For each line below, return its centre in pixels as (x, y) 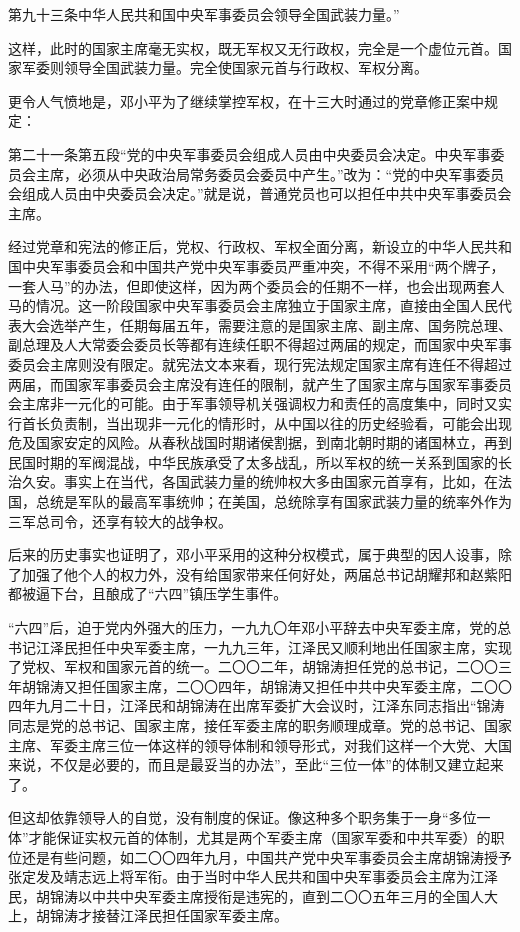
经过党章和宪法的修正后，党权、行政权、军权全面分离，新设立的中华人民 (246, 246)
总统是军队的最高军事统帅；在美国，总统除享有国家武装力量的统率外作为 (273, 501)
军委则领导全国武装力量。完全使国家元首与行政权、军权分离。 (224, 67)
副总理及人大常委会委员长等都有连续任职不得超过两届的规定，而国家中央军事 (260, 344)
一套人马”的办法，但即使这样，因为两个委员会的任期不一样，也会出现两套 (249, 285)
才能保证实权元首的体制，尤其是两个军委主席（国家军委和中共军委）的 (259, 836)
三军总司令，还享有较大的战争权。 (120, 520)
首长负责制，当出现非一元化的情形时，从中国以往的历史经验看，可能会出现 (266, 422)
